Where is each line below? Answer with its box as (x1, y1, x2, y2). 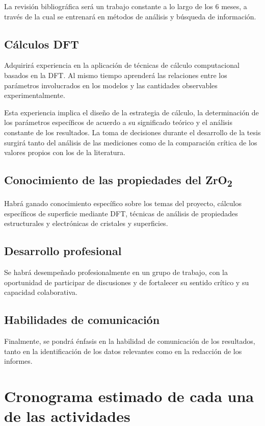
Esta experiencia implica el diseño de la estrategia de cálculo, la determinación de (4, 107, 259, 117)
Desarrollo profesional (4, 243, 122, 259)
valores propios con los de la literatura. (4, 147, 125, 158)
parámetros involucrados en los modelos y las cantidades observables (4, 80, 218, 90)
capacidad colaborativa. (4, 287, 77, 297)
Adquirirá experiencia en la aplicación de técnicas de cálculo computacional (4, 60, 240, 70)
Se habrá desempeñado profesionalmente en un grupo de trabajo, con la (4, 267, 228, 278)
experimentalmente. (4, 90, 65, 101)
